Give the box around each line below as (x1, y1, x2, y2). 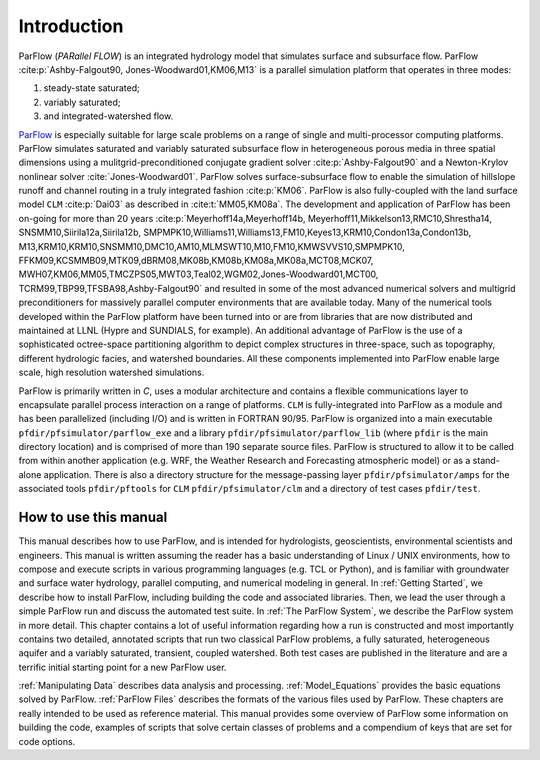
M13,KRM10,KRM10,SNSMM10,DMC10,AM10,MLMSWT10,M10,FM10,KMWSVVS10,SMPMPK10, (18, 240, 405, 252)
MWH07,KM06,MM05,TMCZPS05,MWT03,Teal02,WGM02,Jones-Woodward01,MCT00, (18, 268, 379, 280)
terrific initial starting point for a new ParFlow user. (18, 661, 227, 673)
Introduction (18, 15, 124, 37)
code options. (18, 735, 76, 747)
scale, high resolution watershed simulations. (18, 366, 205, 379)
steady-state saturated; (43, 82, 140, 94)
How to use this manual (18, 509, 168, 526)
